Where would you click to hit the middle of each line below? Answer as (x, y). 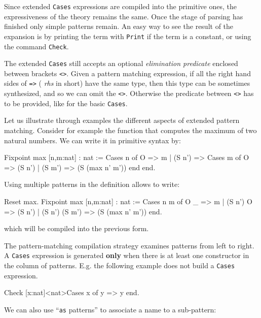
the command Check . (36, 46)
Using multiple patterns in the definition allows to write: (92, 184)
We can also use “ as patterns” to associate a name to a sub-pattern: (110, 309)
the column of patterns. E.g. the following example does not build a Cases (120, 265)
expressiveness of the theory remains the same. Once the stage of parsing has (124, 16)
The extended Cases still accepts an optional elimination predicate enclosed (121, 63)
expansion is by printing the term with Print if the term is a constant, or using (128, 36)
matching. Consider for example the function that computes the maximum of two (130, 130)
